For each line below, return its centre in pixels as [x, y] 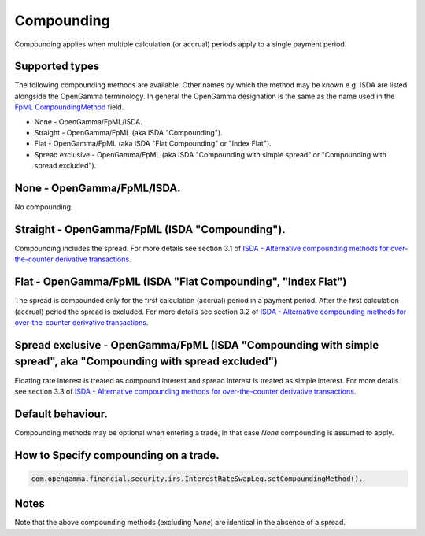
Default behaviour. [61, 414]
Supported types [57, 67]
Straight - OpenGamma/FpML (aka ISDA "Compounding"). [129, 133]
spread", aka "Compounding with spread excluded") [146, 362]
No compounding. [44, 207]
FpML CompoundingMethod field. [69, 107]
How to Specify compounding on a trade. [117, 455]
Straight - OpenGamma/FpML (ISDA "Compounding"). [150, 229]
